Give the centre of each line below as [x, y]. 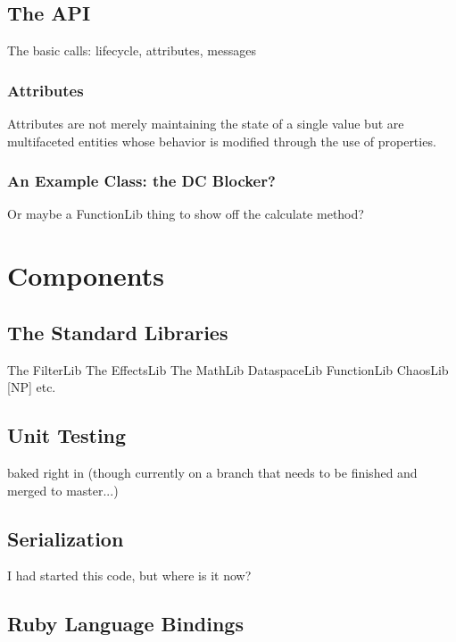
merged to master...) [63, 490]
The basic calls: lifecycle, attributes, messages [132, 50]
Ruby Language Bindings [125, 624]
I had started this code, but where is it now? [129, 575]
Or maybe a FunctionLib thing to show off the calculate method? [186, 214]
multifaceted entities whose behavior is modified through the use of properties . [222, 141]
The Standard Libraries [118, 332]
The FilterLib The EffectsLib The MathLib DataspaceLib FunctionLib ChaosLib [228, 369]
